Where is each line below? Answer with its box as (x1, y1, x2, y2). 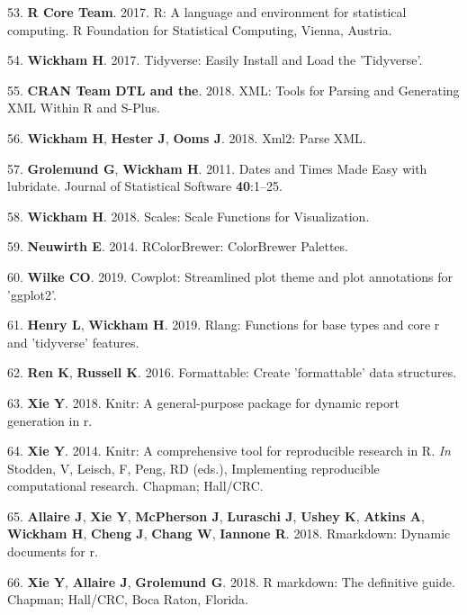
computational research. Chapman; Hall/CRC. (7, 476, 264, 495)
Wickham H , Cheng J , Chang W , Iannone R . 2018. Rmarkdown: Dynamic (7, 524, 451, 543)
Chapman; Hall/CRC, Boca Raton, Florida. (7, 590, 249, 609)
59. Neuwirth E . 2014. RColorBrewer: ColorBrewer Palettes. (7, 237, 348, 256)
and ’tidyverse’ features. (7, 332, 139, 351)
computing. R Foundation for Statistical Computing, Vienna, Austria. (7, 20, 392, 39)
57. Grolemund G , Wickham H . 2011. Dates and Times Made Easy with (7, 158, 427, 177)
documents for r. (7, 542, 98, 561)
